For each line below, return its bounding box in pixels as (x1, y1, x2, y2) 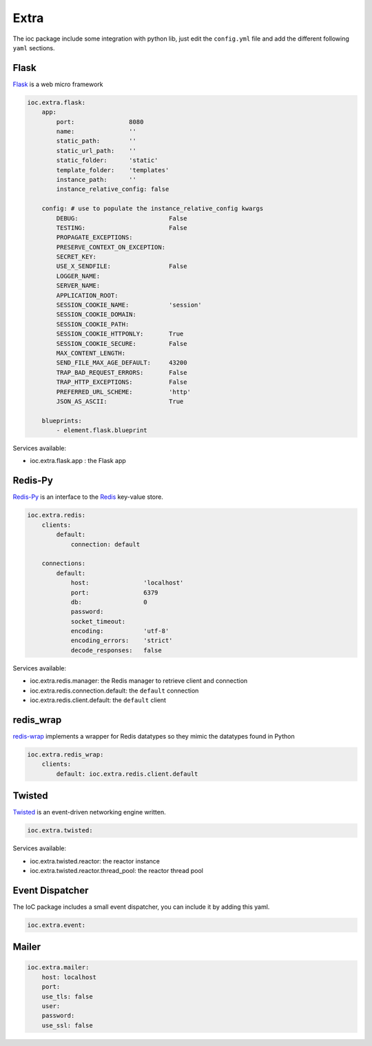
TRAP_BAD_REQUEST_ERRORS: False (56, 369, 187, 376)
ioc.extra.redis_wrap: (27, 750, 104, 758)
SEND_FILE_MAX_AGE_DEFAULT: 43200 (56, 359, 187, 367)
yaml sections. (12, 43, 55, 52)
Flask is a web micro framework (12, 80, 103, 88)
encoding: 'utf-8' (70, 627, 169, 635)
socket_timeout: (70, 617, 126, 625)
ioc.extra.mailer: (27, 963, 90, 972)
